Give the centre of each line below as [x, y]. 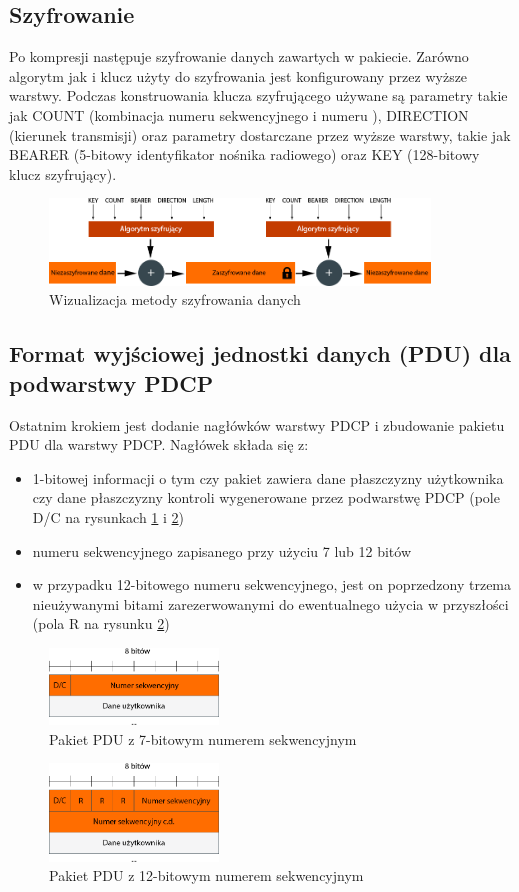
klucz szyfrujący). [63, 173]
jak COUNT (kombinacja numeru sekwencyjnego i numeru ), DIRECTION [239, 114]
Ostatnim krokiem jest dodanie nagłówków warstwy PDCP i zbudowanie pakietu [257, 424]
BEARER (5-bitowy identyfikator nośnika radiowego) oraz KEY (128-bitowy [244, 154]
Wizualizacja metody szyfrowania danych [175, 299]
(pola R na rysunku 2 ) [101, 623]
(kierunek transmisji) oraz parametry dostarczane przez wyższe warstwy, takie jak [260, 134]
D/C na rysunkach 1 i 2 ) [108, 516]
